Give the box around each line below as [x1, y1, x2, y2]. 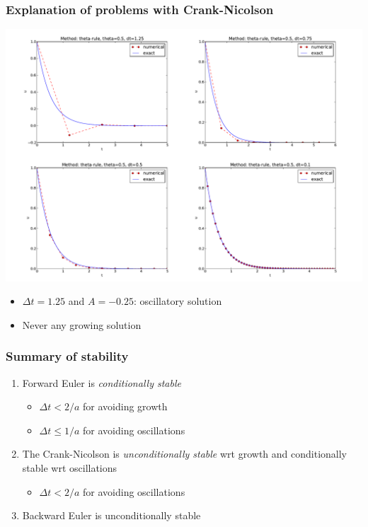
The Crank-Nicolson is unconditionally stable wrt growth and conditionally [22, 446, 347, 461]
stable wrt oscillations [22, 460, 117, 475]
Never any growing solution [22, 317, 142, 332]
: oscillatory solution [133, 294, 222, 308]
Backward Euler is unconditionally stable [22, 508, 201, 523]
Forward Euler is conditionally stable [22, 375, 181, 390]
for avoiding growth [83, 399, 168, 414]
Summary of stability [6, 347, 129, 365]
